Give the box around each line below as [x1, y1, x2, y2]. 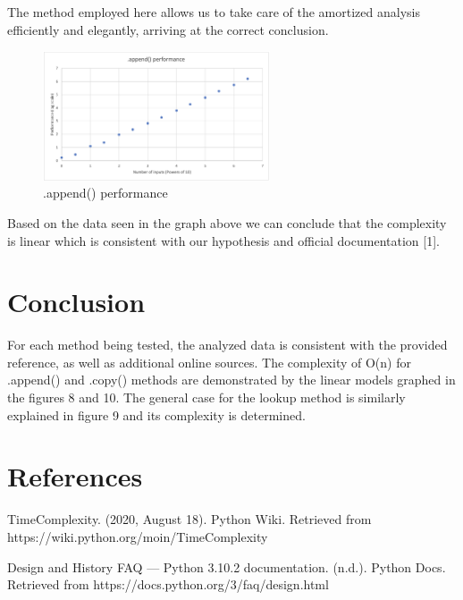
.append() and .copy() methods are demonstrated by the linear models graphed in [7, 370, 456, 389]
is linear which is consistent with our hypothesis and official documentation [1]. [7, 231, 440, 249]
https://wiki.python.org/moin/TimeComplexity [7, 527, 268, 545]
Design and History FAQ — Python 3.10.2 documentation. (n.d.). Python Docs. [7, 557, 446, 576]
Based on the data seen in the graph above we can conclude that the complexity [7, 213, 447, 232]
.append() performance [43, 183, 168, 202]
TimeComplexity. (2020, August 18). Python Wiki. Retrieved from [7, 510, 372, 528]
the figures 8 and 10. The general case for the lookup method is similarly [7, 388, 406, 407]
